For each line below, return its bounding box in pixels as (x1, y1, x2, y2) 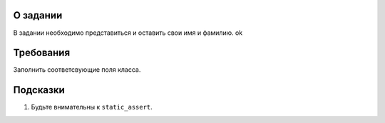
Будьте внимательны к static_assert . (31, 103, 153, 112)
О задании (13, 9, 63, 21)
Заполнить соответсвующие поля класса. (13, 65, 141, 74)
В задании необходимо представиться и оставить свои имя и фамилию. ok (13, 28, 243, 37)
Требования (13, 47, 71, 59)
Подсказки (13, 84, 66, 96)
